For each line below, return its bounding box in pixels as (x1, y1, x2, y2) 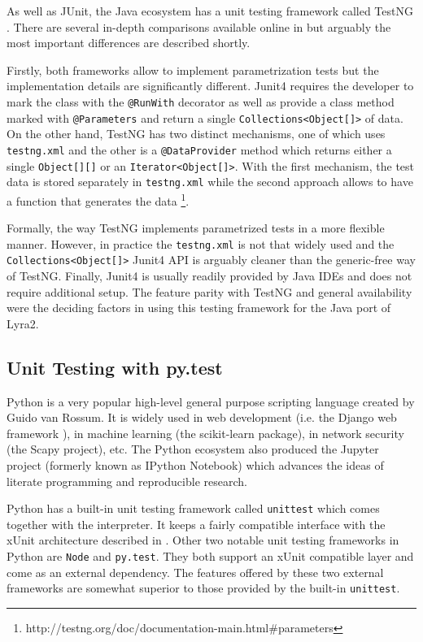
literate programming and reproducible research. (7, 472, 247, 489)
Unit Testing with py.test (7, 354, 223, 380)
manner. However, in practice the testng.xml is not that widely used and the (7, 235, 395, 252)
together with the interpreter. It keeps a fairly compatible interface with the (7, 515, 386, 532)
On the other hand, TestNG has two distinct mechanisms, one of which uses (7, 125, 386, 142)
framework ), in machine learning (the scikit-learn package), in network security (7, 424, 404, 441)
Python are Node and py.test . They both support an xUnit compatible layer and (7, 547, 414, 564)
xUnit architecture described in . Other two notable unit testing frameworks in (7, 531, 399, 549)
